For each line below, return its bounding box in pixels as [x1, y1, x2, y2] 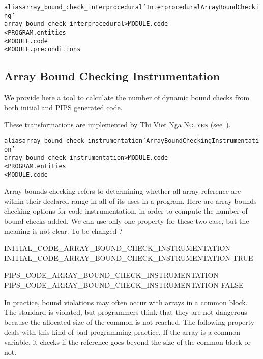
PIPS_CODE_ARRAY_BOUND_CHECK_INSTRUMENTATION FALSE [4, 279, 244, 290]
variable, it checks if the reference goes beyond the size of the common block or [4, 336, 251, 347]
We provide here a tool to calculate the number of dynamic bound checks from [4, 92, 250, 103]
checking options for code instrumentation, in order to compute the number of [4, 205, 248, 216]
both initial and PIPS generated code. [4, 102, 123, 112]
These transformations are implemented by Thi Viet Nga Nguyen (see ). [4, 119, 231, 130]
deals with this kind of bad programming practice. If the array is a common [4, 326, 240, 337]
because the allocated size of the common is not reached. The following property [4, 316, 255, 327]
